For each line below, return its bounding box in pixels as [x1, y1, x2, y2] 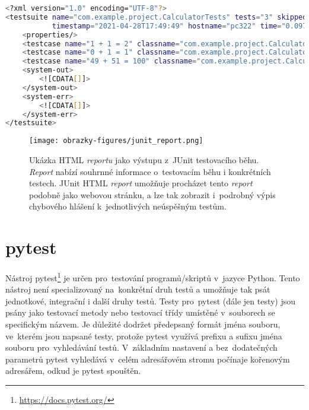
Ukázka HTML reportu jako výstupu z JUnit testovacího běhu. [29, 153, 259, 166]
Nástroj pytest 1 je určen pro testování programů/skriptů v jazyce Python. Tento [5, 270, 300, 284]
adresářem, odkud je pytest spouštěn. [5, 364, 141, 377]
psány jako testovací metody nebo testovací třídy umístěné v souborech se [5, 306, 275, 319]
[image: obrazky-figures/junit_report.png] [29, 136, 203, 145]
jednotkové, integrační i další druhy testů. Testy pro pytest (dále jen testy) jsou [5, 294, 296, 307]
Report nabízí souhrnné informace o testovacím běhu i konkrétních [29, 165, 271, 177]
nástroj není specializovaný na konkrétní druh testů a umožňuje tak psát [5, 283, 270, 295]
